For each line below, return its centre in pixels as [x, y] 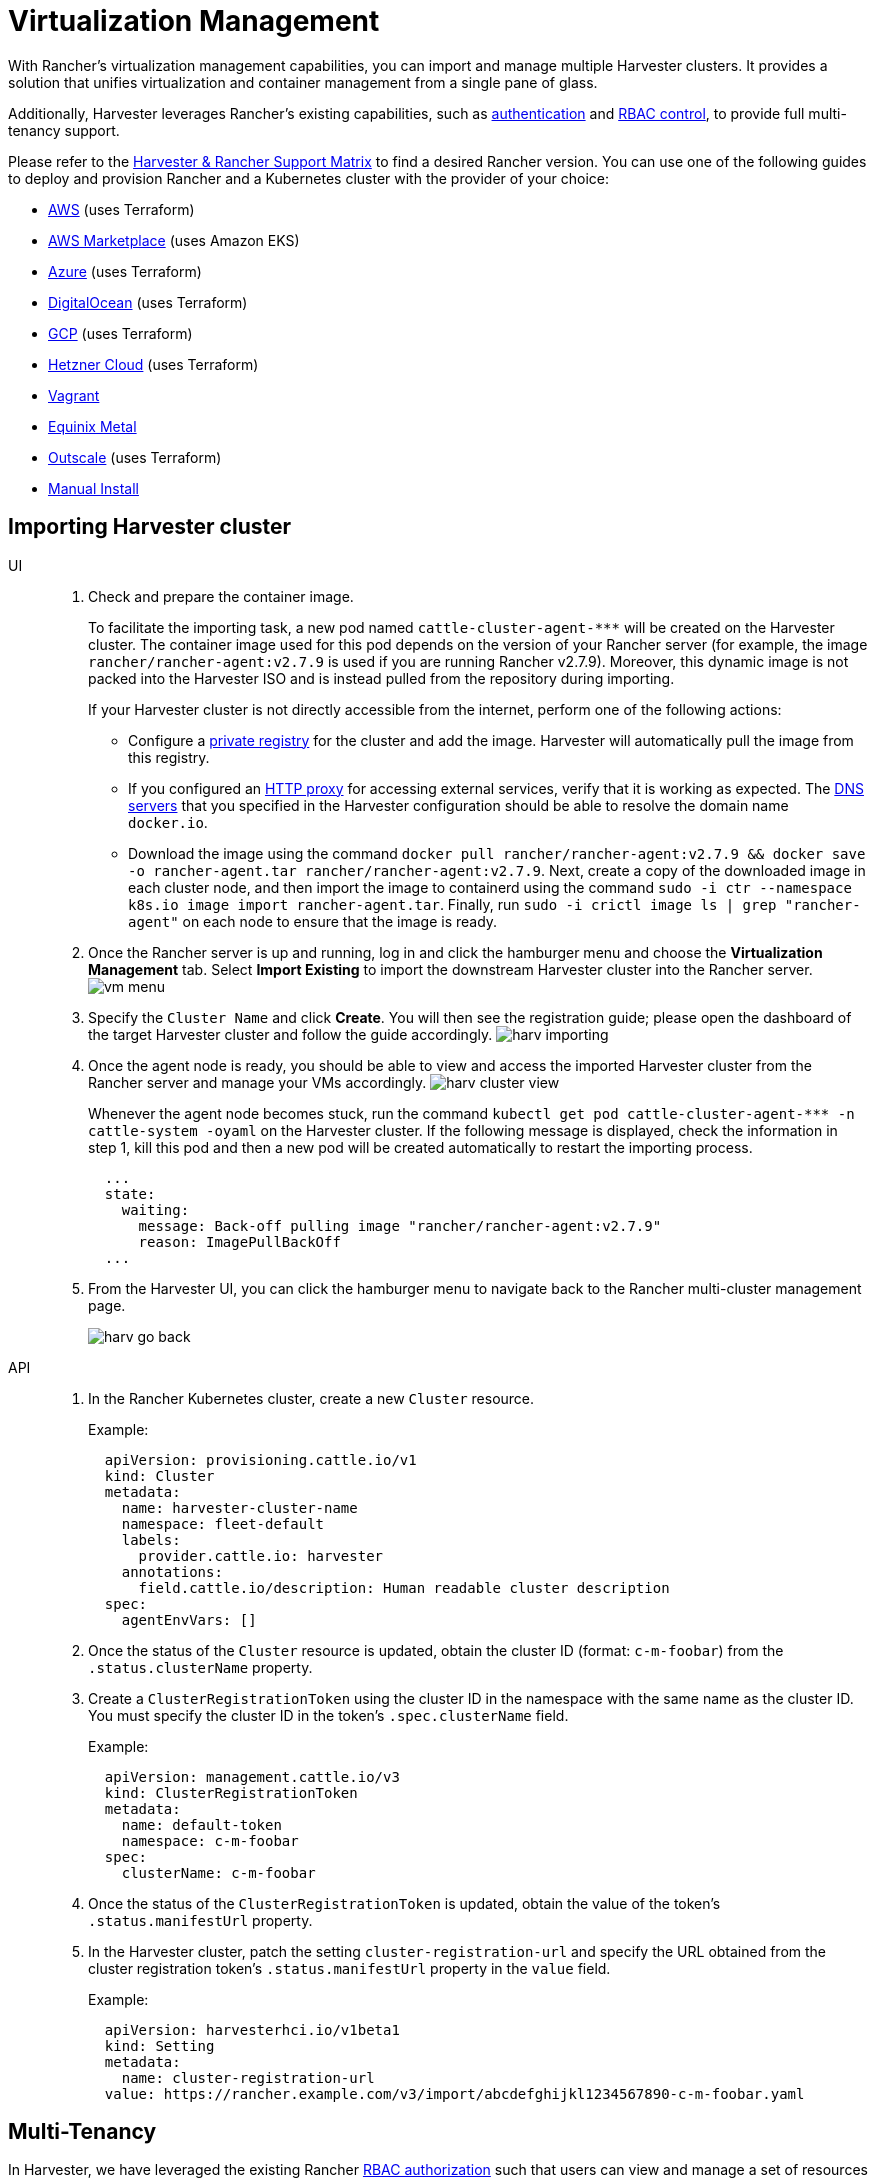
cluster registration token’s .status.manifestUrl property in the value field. [349, 1968]
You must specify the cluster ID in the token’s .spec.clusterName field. [328, 1715]
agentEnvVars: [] [189, 1619]
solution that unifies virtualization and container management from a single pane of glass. [303, 82]
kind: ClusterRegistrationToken [231, 1792]
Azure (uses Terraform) [125, 271]
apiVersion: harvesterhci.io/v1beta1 [252, 2029]
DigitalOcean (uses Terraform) [148, 302]
